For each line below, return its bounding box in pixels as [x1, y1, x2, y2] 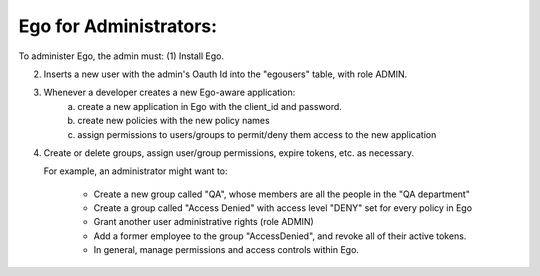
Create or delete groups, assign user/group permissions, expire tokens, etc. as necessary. [43, 146, 415, 159]
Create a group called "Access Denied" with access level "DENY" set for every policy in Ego [93, 202, 473, 214]
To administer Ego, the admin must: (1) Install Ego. [18, 50, 225, 62]
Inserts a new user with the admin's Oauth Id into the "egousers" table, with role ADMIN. [43, 68, 408, 80]
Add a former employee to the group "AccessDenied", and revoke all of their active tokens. [93, 230, 467, 242]
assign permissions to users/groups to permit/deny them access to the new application [77, 128, 437, 140]
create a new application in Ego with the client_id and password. [77, 100, 342, 112]
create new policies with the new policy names [77, 115, 270, 127]
